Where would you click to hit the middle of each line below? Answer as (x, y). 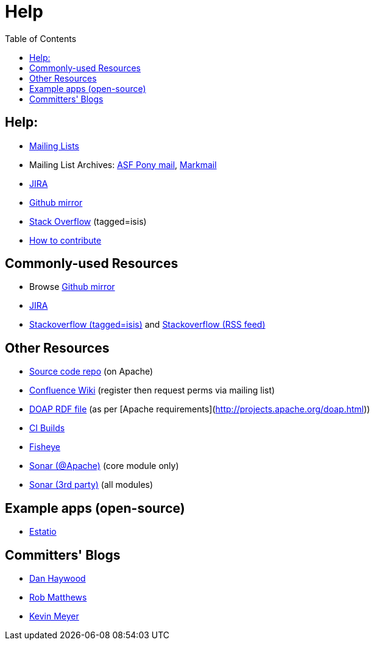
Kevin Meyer (54, 616)
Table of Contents (41, 38)
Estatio (43, 532)
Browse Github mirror (72, 287)
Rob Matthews (58, 597)
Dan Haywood (58, 578)
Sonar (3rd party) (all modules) (91, 485)
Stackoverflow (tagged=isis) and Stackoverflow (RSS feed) (147, 325)
